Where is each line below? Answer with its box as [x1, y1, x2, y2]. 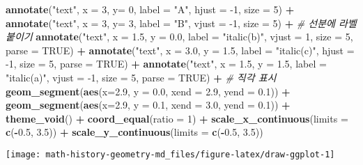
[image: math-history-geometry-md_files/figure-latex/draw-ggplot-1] [6, 149, 335, 159]
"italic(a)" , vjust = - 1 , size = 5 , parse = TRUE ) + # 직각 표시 [6, 70, 277, 84]
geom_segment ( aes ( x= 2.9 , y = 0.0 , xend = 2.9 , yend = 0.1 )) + [6, 84, 291, 98]
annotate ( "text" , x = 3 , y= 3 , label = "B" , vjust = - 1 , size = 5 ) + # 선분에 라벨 [6, 15, 357, 30]
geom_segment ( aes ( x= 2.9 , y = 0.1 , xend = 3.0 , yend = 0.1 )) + [6, 97, 291, 112]
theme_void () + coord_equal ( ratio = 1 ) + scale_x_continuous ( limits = [6, 111, 348, 125]
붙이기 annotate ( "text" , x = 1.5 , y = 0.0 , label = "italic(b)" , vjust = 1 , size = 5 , [6, 29, 353, 44]
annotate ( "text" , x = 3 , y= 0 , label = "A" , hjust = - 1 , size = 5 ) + [6, 2, 295, 16]
